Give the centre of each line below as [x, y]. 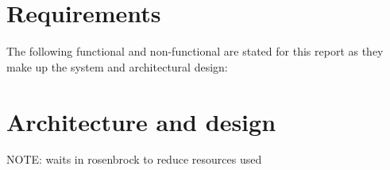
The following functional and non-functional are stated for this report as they [195, 51]
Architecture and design [141, 121]
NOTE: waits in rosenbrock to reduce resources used [134, 159]
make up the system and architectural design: [117, 66]
